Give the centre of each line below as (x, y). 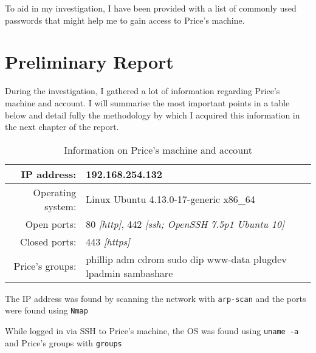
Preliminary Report (89, 62)
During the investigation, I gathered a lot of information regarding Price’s (143, 91)
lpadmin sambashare (129, 273)
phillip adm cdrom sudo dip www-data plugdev (186, 259)
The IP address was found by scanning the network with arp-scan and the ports (156, 298)
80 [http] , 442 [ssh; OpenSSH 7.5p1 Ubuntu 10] (185, 224)
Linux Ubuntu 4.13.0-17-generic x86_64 (170, 199)
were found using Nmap (46, 310)
